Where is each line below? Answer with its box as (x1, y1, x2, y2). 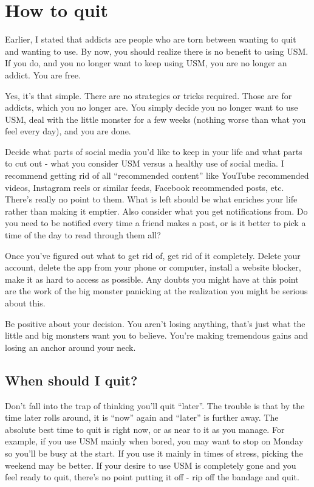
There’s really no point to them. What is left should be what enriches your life (5, 193, 298, 206)
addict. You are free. (5, 68, 81, 81)
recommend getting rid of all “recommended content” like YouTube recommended (5, 169, 309, 182)
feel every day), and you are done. (5, 125, 131, 137)
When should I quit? (5, 370, 138, 389)
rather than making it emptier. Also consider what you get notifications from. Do (5, 204, 308, 217)
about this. (5, 297, 46, 309)
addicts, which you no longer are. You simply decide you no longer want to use (5, 101, 298, 114)
